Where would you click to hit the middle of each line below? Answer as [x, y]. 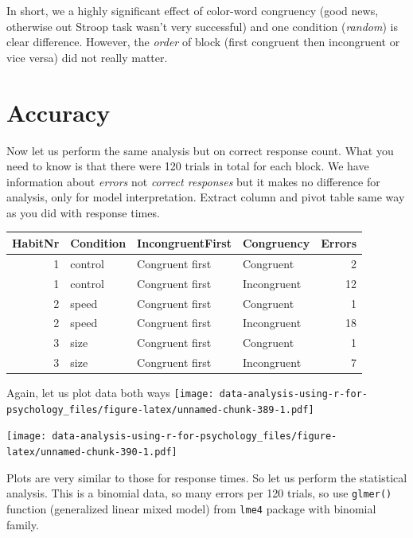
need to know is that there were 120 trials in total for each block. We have [188, 166]
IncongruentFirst [184, 242]
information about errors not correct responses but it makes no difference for [193, 181]
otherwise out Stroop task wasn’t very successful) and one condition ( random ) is [202, 26]
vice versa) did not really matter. [87, 57]
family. [23, 524]
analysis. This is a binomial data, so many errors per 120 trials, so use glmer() [199, 493]
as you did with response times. [83, 212]
